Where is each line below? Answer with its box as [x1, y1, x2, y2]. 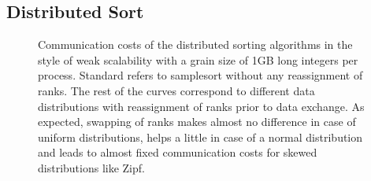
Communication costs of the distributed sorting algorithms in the [38, 36, 353, 53]
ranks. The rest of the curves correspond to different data [38, 82, 315, 98]
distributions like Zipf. [38, 159, 145, 175]
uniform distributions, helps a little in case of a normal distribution [38, 128, 363, 145]
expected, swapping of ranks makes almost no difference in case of [38, 113, 356, 130]
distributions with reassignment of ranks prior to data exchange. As [38, 98, 365, 114]
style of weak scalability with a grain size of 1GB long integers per [38, 51, 358, 68]
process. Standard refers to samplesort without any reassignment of [38, 67, 363, 83]
